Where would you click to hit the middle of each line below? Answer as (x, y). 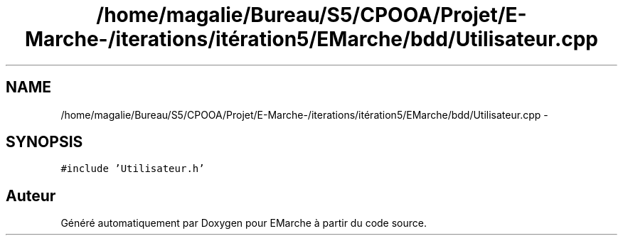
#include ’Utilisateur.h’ (133, 169)
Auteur (31, 196)
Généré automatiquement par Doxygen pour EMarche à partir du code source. (244, 223)
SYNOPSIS (44, 142)
